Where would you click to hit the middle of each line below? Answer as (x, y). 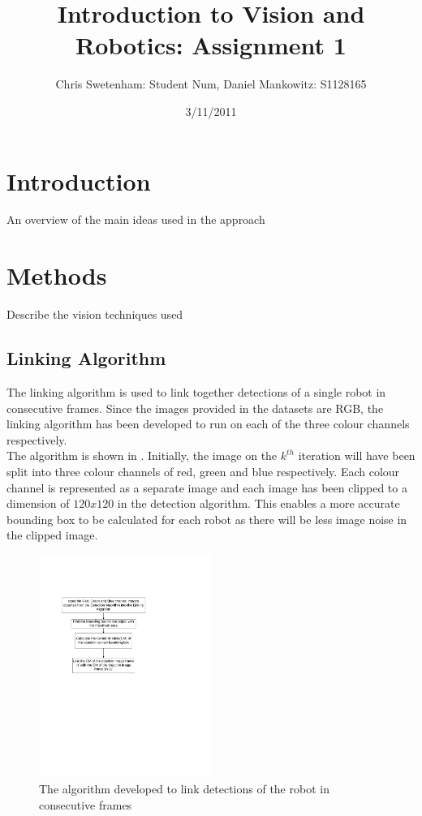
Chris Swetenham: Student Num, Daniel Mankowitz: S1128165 (211, 84)
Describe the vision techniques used (95, 314)
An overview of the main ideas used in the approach (136, 219)
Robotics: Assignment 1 (211, 45)
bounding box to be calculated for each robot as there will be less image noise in (207, 519)
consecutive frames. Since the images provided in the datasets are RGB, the (195, 408)
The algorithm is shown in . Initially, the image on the (142, 455)
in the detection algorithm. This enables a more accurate (258, 503)
